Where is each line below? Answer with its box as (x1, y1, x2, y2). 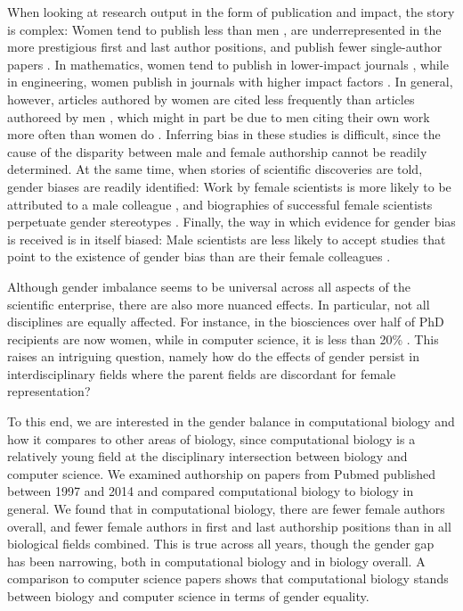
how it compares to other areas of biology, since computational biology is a (7, 429, 416, 448)
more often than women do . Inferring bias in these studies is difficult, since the (7, 125, 441, 144)
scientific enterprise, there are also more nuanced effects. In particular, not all (7, 294, 430, 313)
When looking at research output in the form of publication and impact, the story (7, 3, 455, 21)
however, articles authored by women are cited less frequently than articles (7, 89, 415, 108)
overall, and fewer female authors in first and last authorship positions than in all (7, 516, 451, 535)
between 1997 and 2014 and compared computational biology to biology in (7, 482, 414, 500)
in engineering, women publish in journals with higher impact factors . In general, (7, 72, 453, 91)
